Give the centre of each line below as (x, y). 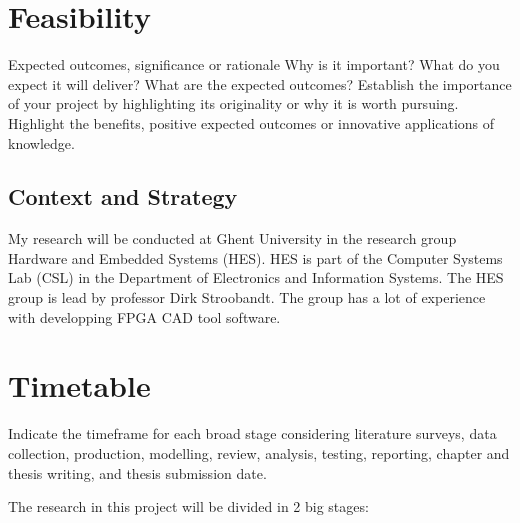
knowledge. (41, 142)
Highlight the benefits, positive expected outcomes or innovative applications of (251, 122)
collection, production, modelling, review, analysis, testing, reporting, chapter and (259, 452)
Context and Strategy (123, 196)
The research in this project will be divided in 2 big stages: (188, 506)
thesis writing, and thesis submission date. (137, 472)
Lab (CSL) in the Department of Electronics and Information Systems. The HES (256, 277)
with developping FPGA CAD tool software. (144, 316)
